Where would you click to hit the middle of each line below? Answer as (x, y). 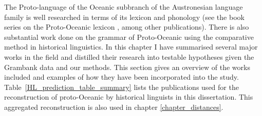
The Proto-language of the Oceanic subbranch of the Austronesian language (124, 7)
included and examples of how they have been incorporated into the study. (121, 77)
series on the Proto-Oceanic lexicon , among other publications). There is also (127, 27)
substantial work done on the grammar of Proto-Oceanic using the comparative (129, 37)
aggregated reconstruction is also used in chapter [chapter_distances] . (114, 107)
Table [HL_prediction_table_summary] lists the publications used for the (121, 87)
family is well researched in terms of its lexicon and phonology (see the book (124, 17)
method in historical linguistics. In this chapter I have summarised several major (131, 47)
